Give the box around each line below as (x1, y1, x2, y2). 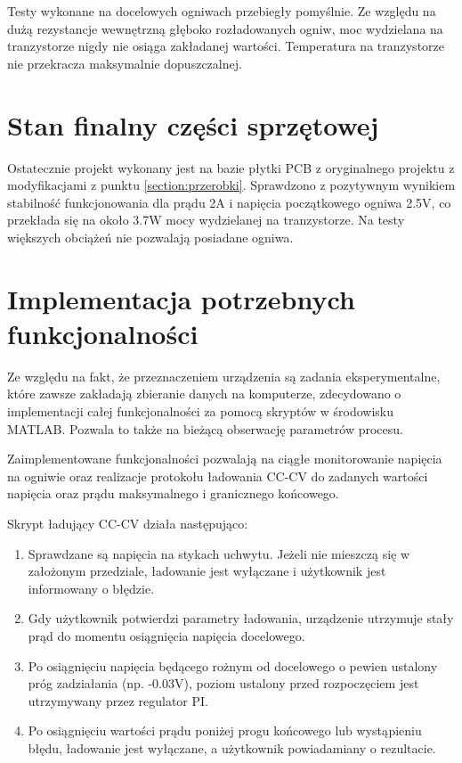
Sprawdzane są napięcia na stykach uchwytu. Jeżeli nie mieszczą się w (28, 544, 410, 562)
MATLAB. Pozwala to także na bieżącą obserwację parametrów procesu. (7, 419, 403, 438)
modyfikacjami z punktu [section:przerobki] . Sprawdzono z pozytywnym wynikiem (7, 176, 456, 194)
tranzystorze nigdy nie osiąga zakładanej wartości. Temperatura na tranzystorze (7, 37, 445, 55)
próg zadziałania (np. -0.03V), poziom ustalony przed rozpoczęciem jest (28, 674, 419, 693)
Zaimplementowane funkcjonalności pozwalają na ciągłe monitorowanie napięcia (7, 449, 442, 468)
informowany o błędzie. (28, 578, 155, 597)
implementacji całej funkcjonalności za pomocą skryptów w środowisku (7, 401, 394, 420)
